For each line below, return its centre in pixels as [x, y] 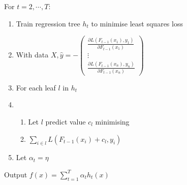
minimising [112, 121]
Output [16, 174]
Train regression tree [48, 23]
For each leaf [36, 87]
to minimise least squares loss [137, 23]
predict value [66, 121]
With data [32, 54]
